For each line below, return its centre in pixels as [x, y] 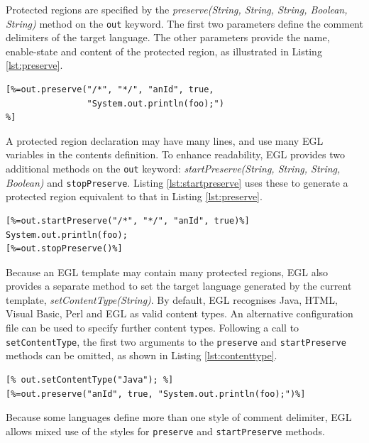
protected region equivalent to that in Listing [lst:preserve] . [134, 196]
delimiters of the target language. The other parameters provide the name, [168, 37]
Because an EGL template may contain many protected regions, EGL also [167, 272]
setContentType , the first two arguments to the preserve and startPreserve [176, 341]
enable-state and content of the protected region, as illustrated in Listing [164, 51]
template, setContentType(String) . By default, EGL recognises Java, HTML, [172, 299]
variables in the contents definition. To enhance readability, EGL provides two [176, 154]
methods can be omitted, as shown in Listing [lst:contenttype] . [142, 355]
